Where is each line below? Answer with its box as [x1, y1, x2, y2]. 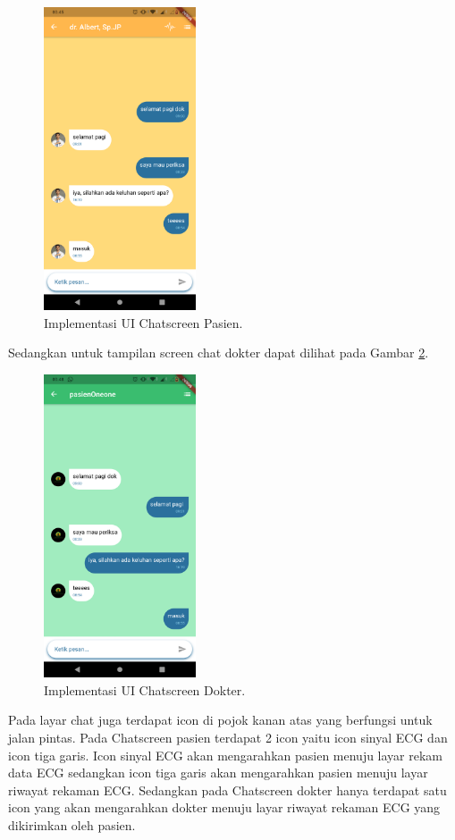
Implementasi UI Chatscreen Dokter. [44, 680, 246, 699]
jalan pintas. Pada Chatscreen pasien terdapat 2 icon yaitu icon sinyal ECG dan [8, 727, 448, 746]
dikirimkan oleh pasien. [8, 815, 136, 834]
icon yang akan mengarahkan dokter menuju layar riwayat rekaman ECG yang [8, 798, 441, 817]
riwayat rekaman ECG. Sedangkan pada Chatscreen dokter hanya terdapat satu [8, 780, 447, 799]
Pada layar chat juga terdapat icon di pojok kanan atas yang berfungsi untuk [8, 710, 433, 729]
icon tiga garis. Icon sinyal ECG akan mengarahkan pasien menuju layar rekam [8, 745, 443, 764]
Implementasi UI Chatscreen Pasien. [44, 313, 243, 332]
